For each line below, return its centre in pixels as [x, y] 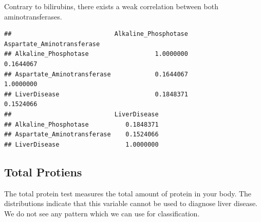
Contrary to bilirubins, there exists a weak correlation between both [111, 6]
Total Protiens [43, 171]
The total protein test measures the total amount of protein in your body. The [128, 193]
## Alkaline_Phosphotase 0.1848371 [81, 124]
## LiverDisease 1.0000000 [81, 144]
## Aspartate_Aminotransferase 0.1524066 [81, 135]
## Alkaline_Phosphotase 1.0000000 [96, 54]
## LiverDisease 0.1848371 [96, 94]
